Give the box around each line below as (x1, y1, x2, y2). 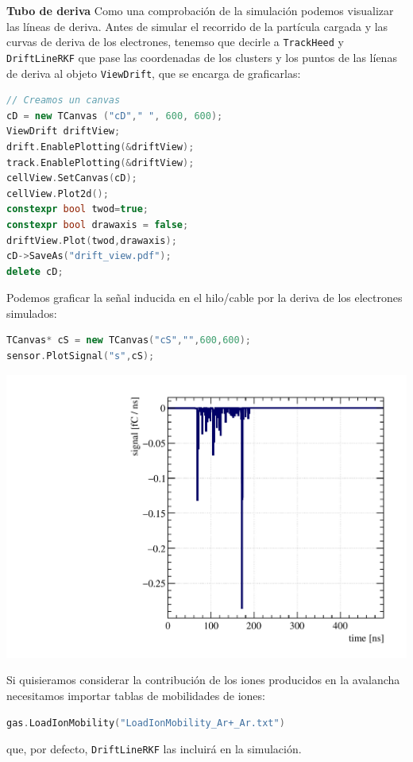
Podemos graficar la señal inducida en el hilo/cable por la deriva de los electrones (6, 289, 403, 306)
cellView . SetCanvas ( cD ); (6, 172, 137, 184)
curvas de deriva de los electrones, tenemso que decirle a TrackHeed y (6, 33, 344, 50)
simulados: (6, 304, 57, 321)
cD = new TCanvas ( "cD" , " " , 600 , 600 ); (6, 110, 223, 122)
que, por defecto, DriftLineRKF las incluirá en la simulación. (6, 741, 302, 757)
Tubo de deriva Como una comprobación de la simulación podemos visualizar (6, 2, 394, 18)
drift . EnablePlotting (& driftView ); (6, 141, 195, 153)
